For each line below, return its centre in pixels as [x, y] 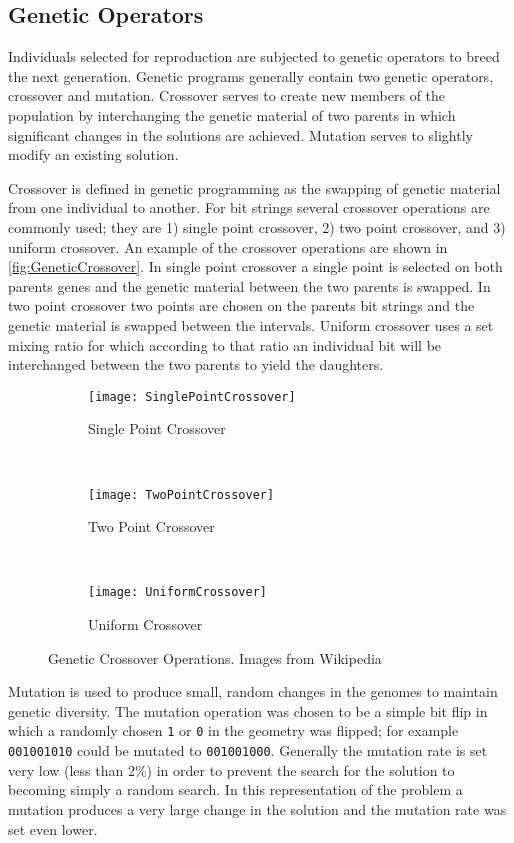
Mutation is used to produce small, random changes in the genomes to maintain [253, 691]
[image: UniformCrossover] [177, 592]
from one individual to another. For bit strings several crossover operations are [249, 207]
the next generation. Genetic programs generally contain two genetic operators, [251, 75]
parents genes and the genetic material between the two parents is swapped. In [249, 285]
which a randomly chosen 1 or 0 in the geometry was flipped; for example [233, 730]
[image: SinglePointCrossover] [192, 396]
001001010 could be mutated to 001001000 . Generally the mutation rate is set [248, 750]
